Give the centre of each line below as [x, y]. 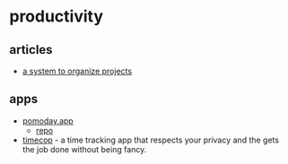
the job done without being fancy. [84, 149]
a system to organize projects [77, 71]
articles [31, 50]
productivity [57, 17]
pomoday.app [48, 121]
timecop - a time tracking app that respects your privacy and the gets [151, 140]
